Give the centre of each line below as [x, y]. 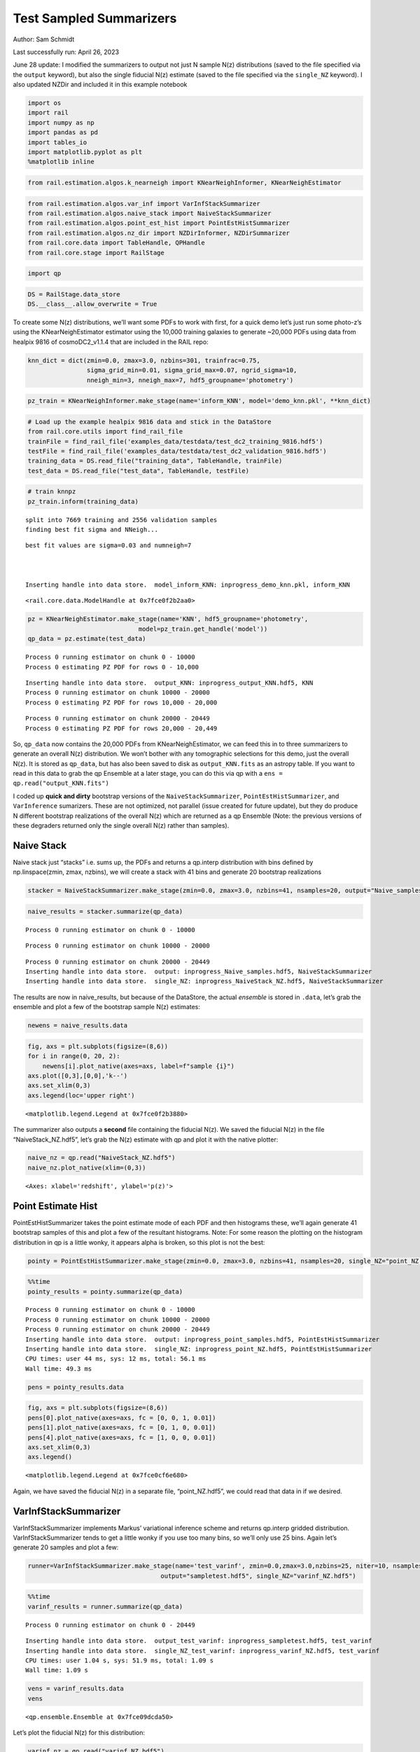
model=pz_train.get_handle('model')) [203, 629]
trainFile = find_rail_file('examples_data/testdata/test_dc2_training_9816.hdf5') [175, 441]
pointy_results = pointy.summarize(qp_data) [105, 1292]
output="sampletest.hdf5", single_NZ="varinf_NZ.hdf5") [258, 1576]
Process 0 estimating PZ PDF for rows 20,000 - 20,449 [121, 728]
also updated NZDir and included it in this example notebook [100, 85]
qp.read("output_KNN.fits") [61, 783]
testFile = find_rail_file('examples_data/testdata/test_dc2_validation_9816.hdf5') [177, 451]
